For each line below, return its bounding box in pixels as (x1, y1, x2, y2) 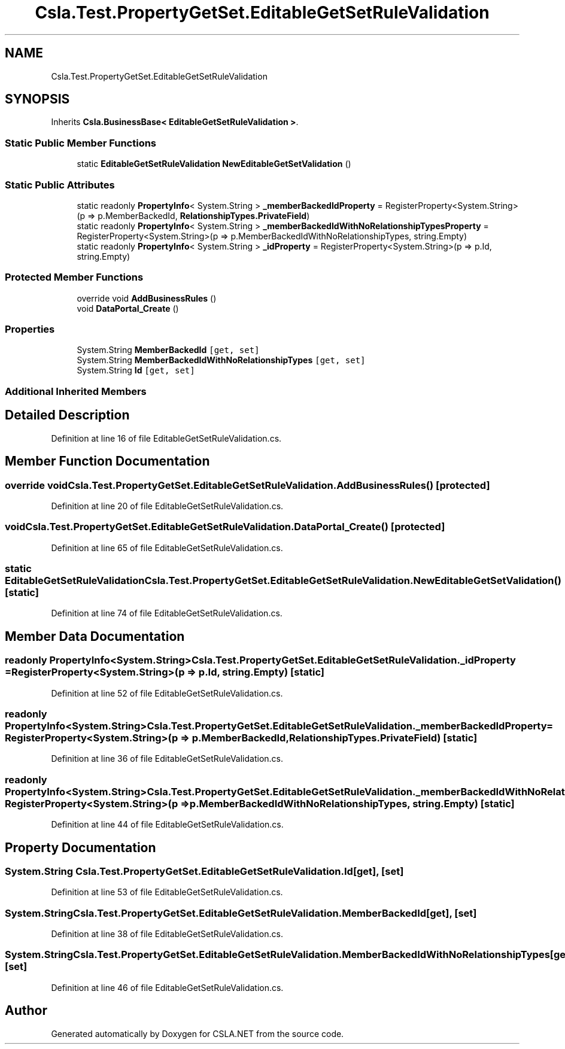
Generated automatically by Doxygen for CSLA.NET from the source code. (51, 1028, 344, 1039)
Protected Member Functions (5, 271, 144, 284)
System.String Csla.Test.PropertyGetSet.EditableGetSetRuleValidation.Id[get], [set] (5, 865, 404, 877)
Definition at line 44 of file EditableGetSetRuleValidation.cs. (51, 819, 284, 830)
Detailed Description (5, 408, 130, 423)
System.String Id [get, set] (77, 365, 195, 376)
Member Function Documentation (5, 454, 210, 469)
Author (5, 1003, 47, 1018)
